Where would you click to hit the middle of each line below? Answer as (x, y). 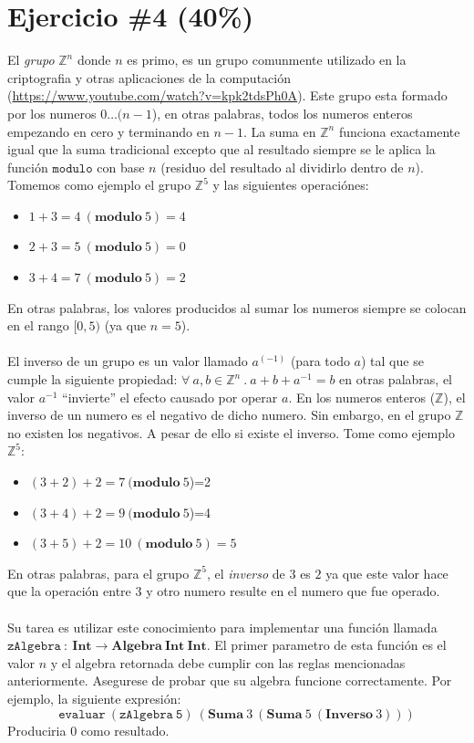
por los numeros (52, 113)
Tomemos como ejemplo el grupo (99, 185)
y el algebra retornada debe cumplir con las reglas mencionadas (228, 662)
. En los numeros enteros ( (362, 397)
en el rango (38, 325)
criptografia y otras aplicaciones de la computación (149, 77)
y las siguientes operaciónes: (291, 185)
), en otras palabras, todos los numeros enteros (282, 113)
